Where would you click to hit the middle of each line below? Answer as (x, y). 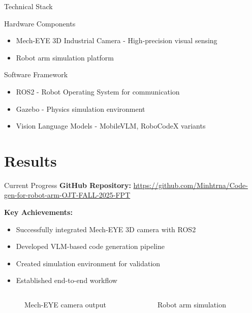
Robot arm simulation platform (65, 57)
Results (30, 160)
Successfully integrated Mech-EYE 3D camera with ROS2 (106, 229)
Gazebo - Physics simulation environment (81, 108)
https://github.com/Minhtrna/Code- (191, 185)
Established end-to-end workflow (67, 280)
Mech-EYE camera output (66, 305)
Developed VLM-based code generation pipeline (90, 246)
